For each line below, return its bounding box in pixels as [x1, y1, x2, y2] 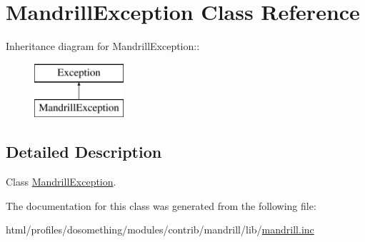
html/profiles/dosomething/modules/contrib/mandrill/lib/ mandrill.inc [6, 222, 314, 237]
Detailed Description [6, 141, 162, 163]
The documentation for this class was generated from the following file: [6, 198, 316, 213]
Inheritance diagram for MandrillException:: [6, 39, 200, 54]
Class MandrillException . [6, 174, 116, 189]
